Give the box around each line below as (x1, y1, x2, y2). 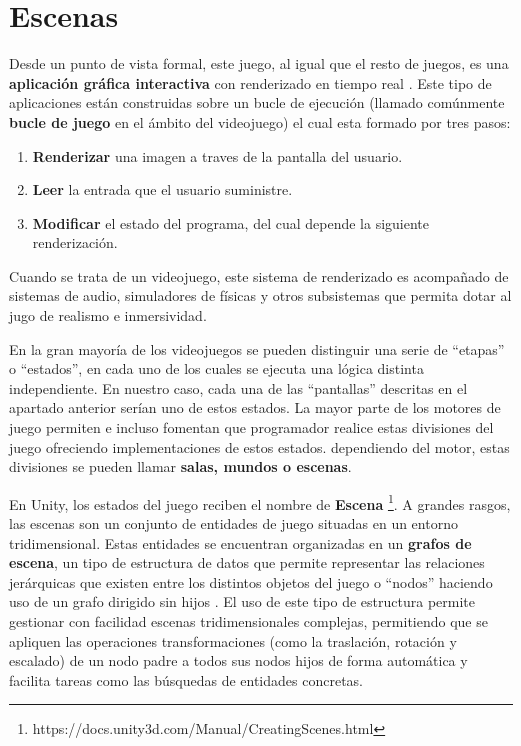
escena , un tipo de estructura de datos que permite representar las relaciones (9, 552, 485, 573)
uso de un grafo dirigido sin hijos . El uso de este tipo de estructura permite (9, 591, 475, 612)
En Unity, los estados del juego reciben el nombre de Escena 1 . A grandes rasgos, (9, 490, 511, 514)
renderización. (32, 232, 118, 253)
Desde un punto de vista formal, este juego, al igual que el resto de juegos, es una (9, 53, 509, 74)
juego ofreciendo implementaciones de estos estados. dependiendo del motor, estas (9, 436, 510, 457)
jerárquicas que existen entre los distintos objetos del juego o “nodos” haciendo (9, 571, 493, 592)
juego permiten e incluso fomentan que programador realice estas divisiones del (9, 417, 494, 438)
